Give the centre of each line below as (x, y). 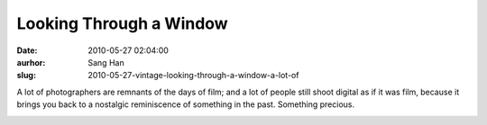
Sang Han (106, 62)
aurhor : (31, 62)
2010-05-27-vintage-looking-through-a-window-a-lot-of (193, 76)
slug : (26, 76)
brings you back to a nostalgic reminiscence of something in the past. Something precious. (186, 104)
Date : (27, 50)
